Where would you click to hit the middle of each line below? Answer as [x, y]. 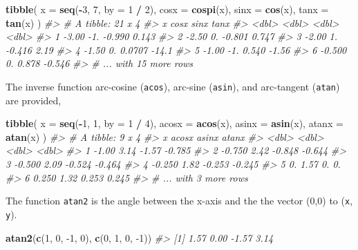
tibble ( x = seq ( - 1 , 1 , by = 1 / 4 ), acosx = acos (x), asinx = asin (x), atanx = [175, 123]
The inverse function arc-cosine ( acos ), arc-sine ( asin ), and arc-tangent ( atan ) [173, 86]
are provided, [34, 100]
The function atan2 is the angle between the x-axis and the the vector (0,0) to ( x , [179, 201]
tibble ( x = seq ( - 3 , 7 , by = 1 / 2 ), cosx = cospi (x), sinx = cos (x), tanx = [167, 9]
